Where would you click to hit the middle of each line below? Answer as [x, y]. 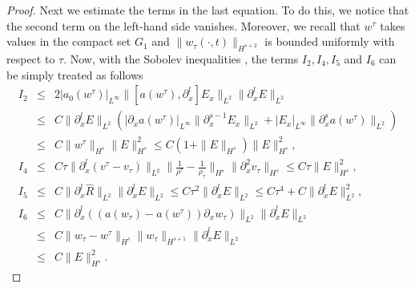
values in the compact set [69, 41]
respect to [31, 58]
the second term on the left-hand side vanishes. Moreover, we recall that [183, 25]
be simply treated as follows [75, 74]
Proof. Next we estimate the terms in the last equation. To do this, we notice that [208, 10]
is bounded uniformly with [330, 41]
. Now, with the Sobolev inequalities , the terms [181, 58]
